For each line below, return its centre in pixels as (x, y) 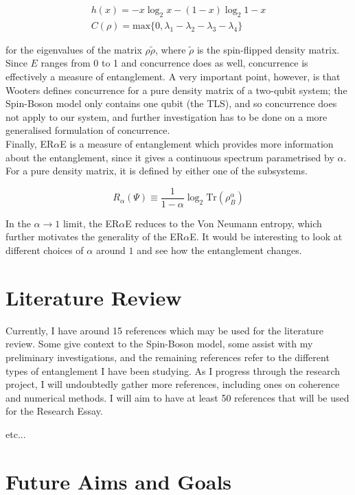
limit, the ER (91, 223)
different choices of (45, 250)
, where (171, 49)
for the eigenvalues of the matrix (74, 49)
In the (18, 223)
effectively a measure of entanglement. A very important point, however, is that (173, 77)
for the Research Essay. (54, 411)
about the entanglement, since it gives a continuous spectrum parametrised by (170, 157)
